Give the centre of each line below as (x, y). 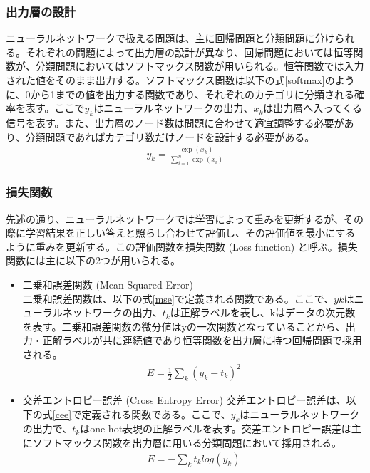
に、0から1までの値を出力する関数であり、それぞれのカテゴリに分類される (180, 94)
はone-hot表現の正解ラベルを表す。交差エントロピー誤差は (216, 428)
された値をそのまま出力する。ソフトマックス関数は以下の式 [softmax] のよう (180, 80)
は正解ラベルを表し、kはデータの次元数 (263, 312)
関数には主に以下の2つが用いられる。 (93, 260)
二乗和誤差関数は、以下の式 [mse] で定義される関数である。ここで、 (178, 298)
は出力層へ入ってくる (313, 108)
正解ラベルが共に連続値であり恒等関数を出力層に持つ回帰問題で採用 (202, 340)
